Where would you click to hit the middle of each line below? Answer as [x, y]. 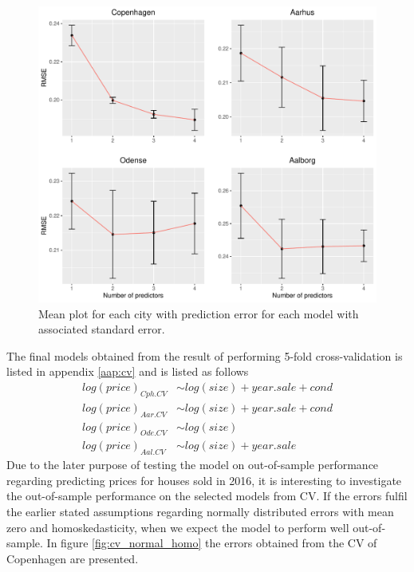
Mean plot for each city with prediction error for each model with [199, 313]
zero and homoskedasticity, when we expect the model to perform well [178, 527]
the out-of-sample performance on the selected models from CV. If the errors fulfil [207, 496]
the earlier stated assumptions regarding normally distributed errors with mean [200, 512]
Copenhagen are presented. [73, 558]
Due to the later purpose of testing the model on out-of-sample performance [193, 465]
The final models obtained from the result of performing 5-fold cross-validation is [205, 355]
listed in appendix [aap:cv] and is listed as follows [128, 371]
